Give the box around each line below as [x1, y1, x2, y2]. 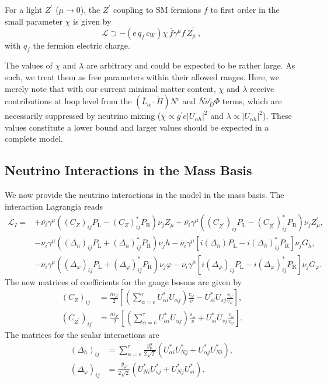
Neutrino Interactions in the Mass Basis [5, 161, 252, 179]
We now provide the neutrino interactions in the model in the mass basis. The [5, 189, 284, 201]
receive [250, 82, 274, 94]
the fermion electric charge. [33, 39, 130, 51]
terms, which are [222, 95, 282, 107]
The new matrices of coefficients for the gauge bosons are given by [5, 275, 242, 288]
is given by [73, 15, 112, 27]
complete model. [5, 132, 63, 145]
